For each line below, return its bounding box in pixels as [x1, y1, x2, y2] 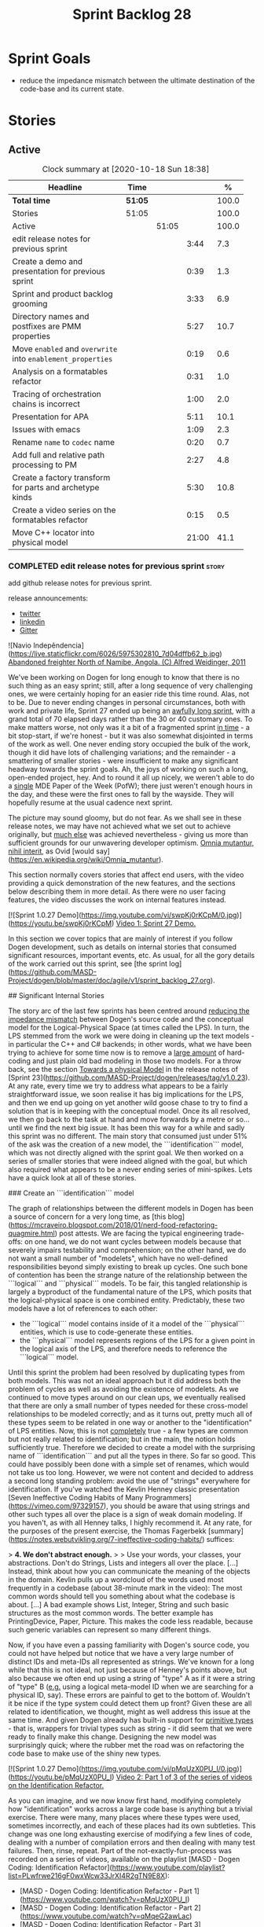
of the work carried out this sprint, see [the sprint [8, 959, 167, 968]
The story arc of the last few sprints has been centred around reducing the [8, 1006, 250, 1015]
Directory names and [12, 310, 90, 321]
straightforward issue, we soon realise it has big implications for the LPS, [8, 1090, 244, 1099]
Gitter [19, 626, 38, 635]
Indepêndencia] [32, 640, 85, 650]
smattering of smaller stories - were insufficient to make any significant [8, 756, 239, 765]
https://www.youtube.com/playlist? [112, 1863, 225, 1872]
